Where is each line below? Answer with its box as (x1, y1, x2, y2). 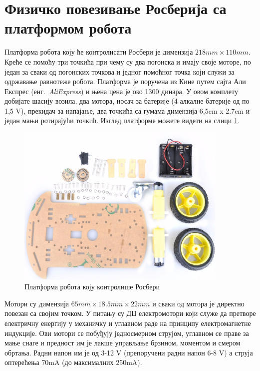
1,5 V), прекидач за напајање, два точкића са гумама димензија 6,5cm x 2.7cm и (4, 105, 250, 116)
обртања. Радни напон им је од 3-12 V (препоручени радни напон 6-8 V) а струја (4, 347, 253, 357)
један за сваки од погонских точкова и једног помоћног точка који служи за (4, 66, 235, 77)
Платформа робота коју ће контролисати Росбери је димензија (4, 47, 193, 57)
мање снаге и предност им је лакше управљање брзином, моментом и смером (4, 337, 241, 348)
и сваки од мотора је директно (152, 298, 245, 308)
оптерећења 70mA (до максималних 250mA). (4, 357, 142, 367)
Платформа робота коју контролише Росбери (24, 281, 160, 292)
